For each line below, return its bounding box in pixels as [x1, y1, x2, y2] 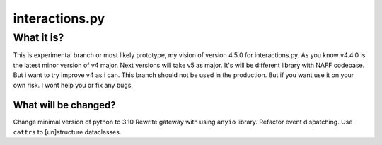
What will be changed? [13, 99, 116, 111]
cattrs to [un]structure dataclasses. [13, 127, 122, 136]
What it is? [13, 31, 64, 44]
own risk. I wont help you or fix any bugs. [13, 81, 134, 89]
